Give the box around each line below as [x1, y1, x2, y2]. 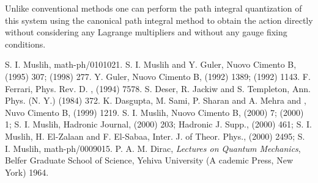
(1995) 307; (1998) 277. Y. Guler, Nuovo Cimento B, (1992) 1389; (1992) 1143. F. [5, 70, 311, 82]
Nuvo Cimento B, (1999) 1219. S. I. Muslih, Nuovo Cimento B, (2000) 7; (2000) [5, 106, 304, 118]
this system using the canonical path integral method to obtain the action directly [5, 13, 313, 26]
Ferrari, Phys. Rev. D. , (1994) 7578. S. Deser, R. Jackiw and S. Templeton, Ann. [5, 82, 311, 95]
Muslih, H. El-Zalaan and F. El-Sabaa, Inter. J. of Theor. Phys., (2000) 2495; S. [5, 129, 305, 142]
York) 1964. [5, 165, 49, 178]
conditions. [5, 37, 46, 50]
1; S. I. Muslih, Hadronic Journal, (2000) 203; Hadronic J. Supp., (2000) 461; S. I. [5, 118, 312, 131]
